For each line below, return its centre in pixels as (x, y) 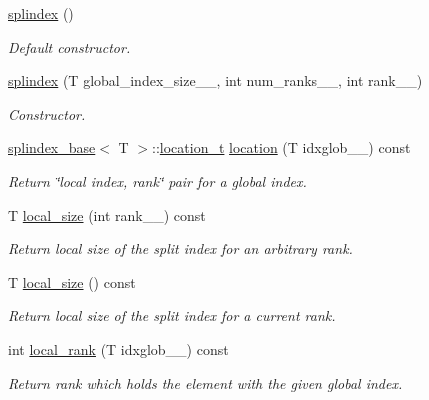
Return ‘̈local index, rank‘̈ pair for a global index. (157, 180)
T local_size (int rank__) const (107, 214)
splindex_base (52, 147)
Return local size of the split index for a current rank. (172, 315)
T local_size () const (72, 281)
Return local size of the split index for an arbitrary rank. (180, 248)
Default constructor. (69, 46)
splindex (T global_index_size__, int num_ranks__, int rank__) (215, 80)
